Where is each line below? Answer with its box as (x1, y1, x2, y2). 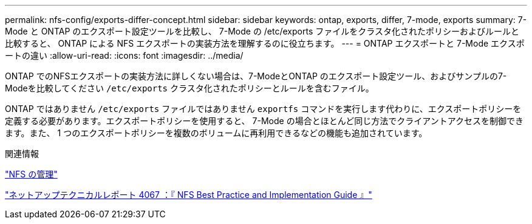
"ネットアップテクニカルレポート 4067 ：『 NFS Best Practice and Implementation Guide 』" (5, 189, 372, 200)
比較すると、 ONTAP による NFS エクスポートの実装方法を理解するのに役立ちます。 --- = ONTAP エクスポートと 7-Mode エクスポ (5, 38, 525, 48)
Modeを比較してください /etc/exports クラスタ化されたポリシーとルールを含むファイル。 (5, 83, 374, 93)
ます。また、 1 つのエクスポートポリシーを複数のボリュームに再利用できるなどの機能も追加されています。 (5, 128, 428, 138)
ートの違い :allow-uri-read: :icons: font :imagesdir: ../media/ (5, 50, 244, 61)
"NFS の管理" (5, 169, 58, 179)
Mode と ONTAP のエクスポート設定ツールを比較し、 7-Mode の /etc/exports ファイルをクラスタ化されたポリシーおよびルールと (5, 26, 519, 36)
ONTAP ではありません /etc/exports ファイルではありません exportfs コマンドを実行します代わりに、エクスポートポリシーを (5, 104, 522, 114)
